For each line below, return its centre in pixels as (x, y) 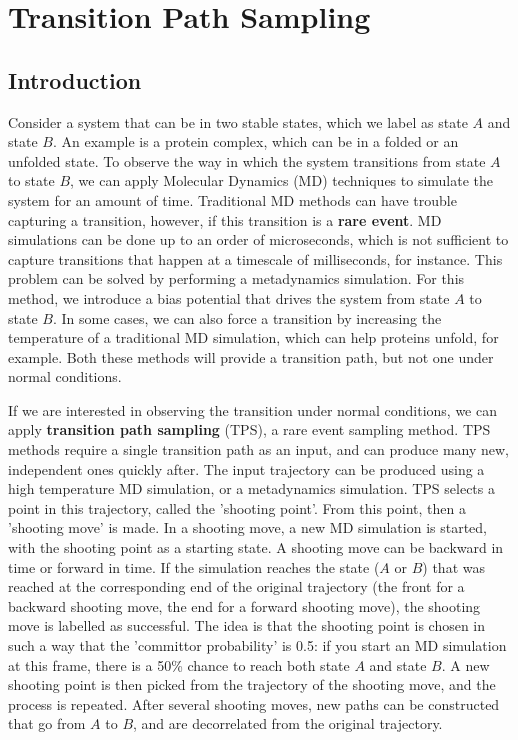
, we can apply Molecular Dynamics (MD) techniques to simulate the (282, 180)
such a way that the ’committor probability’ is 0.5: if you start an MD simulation (257, 645)
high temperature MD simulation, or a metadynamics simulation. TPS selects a (251, 488)
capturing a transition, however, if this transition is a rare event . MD (225, 219)
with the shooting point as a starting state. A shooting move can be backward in (256, 547)
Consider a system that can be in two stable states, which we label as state (238, 121)
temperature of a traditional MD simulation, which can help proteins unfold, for (253, 337)
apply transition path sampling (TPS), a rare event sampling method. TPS (249, 429)
